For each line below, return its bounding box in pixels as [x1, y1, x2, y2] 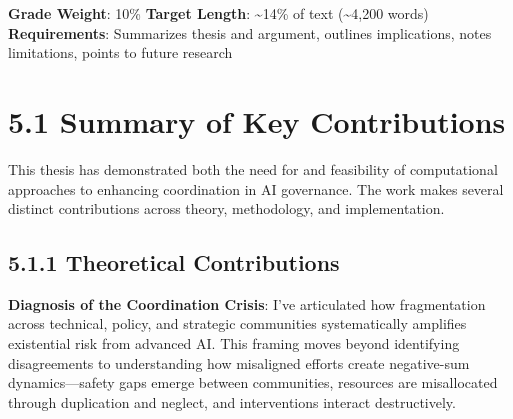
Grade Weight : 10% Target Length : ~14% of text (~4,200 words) [8, 3, 429, 23]
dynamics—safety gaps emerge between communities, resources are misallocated [8, 372, 498, 393]
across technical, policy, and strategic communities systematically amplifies [8, 313, 467, 334]
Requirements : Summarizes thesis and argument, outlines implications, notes [8, 22, 492, 43]
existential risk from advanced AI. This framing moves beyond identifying [8, 333, 460, 354]
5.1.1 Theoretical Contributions [8, 247, 340, 278]
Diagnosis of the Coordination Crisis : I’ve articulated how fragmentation [8, 293, 486, 314]
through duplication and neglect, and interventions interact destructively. [8, 391, 456, 412]
